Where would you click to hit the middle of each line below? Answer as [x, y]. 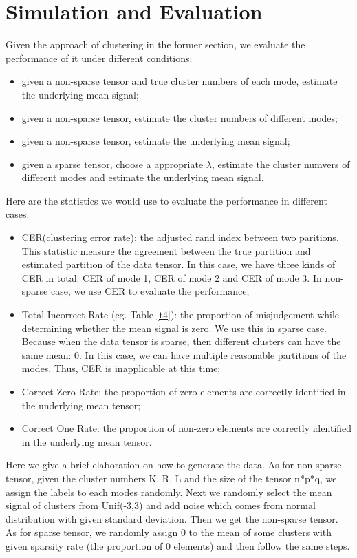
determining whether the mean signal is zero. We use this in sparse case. [174, 328]
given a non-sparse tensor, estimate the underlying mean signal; [156, 141]
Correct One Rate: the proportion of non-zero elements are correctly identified [187, 428]
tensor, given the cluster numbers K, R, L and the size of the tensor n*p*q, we [171, 478]
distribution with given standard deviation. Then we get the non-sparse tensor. [172, 518]
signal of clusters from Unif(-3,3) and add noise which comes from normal [161, 505]
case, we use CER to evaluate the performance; [150, 291]
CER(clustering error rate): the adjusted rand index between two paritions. [180, 237]
